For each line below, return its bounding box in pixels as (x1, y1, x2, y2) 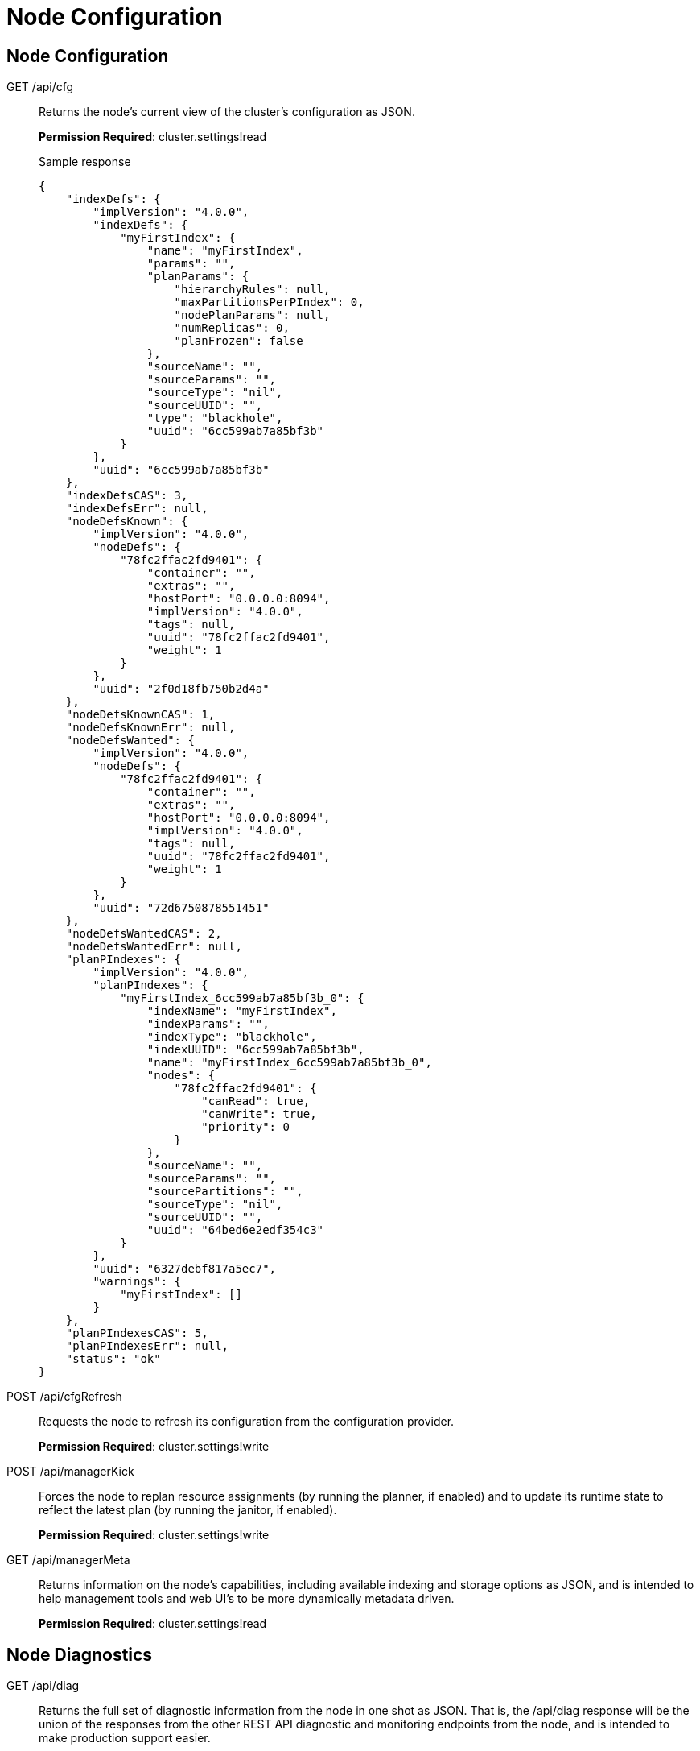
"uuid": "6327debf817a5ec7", (93, 1262, 277, 1276)
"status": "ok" (65, 1352, 161, 1366)
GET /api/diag (6, 1679, 80, 1693)
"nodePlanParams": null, (174, 308, 331, 322)
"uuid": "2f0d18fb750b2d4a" (93, 682, 270, 696)
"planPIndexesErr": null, (65, 1339, 229, 1353)
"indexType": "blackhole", (146, 1030, 317, 1044)
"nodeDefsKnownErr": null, (65, 721, 236, 735)
